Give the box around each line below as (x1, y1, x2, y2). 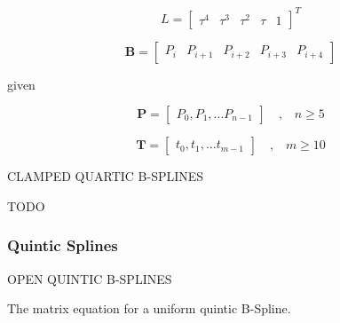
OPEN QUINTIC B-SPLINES (7, 269, 172, 288)
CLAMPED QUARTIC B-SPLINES (7, 167, 204, 185)
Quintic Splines (7, 234, 118, 256)
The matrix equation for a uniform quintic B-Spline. (7, 299, 291, 318)
